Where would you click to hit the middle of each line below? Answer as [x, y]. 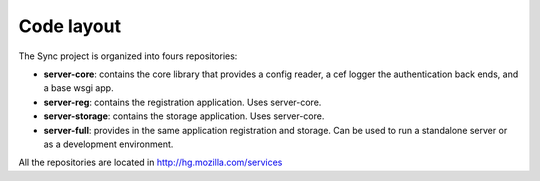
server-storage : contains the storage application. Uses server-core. [184, 116]
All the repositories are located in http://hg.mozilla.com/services [150, 162]
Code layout [70, 26]
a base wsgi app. [78, 88]
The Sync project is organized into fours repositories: [128, 56]
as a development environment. [108, 144]
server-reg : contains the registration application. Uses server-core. [182, 102]
